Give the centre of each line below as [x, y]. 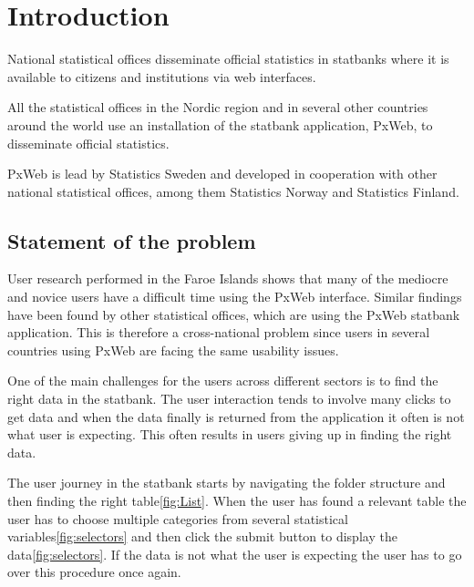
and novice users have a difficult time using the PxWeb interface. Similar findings [235, 297]
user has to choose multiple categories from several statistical [178, 518]
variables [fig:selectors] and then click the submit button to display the [202, 536]
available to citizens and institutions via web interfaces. [162, 76]
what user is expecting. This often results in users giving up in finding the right [230, 434]
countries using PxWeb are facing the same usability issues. [173, 350]
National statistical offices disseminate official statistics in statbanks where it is [228, 59]
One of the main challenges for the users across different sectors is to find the [223, 381]
